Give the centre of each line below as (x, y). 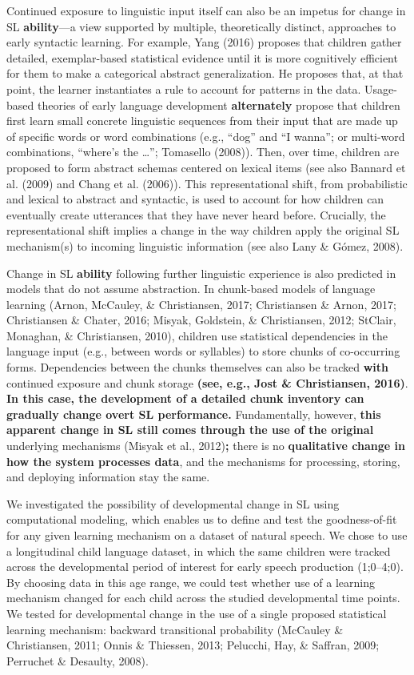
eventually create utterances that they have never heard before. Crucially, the (196, 214)
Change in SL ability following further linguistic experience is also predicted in (201, 273)
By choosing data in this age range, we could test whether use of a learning (191, 582)
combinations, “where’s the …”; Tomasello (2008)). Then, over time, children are (203, 152)
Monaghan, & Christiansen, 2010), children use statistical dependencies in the (197, 335)
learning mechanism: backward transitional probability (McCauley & (175, 629)
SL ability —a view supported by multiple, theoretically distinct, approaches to (201, 26)
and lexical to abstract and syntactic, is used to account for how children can (195, 199)
